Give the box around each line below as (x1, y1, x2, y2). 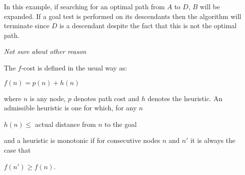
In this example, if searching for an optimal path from (4, 1, 165, 11)
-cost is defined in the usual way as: (21, 62, 127, 72)
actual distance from (35, 119, 96, 129)
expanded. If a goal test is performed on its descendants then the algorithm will (4, 11, 242, 21)
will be (200, 1, 220, 11)
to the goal (104, 119, 137, 129)
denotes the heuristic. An (147, 93, 223, 103)
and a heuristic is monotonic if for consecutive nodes (4, 135, 160, 145)
